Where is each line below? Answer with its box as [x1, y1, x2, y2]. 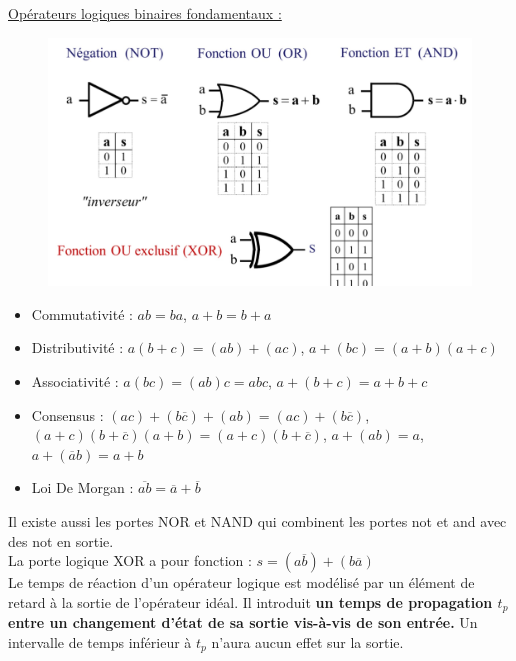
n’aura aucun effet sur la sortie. [211, 631, 404, 652]
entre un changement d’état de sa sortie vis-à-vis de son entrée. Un [8, 612, 478, 633]
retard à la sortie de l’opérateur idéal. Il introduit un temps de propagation [8, 591, 493, 612]
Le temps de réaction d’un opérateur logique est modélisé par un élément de [8, 572, 475, 593]
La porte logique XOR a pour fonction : [8, 550, 252, 571]
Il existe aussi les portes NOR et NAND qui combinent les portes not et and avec [8, 511, 507, 532]
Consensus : [31, 404, 104, 425]
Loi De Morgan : [31, 477, 134, 498]
